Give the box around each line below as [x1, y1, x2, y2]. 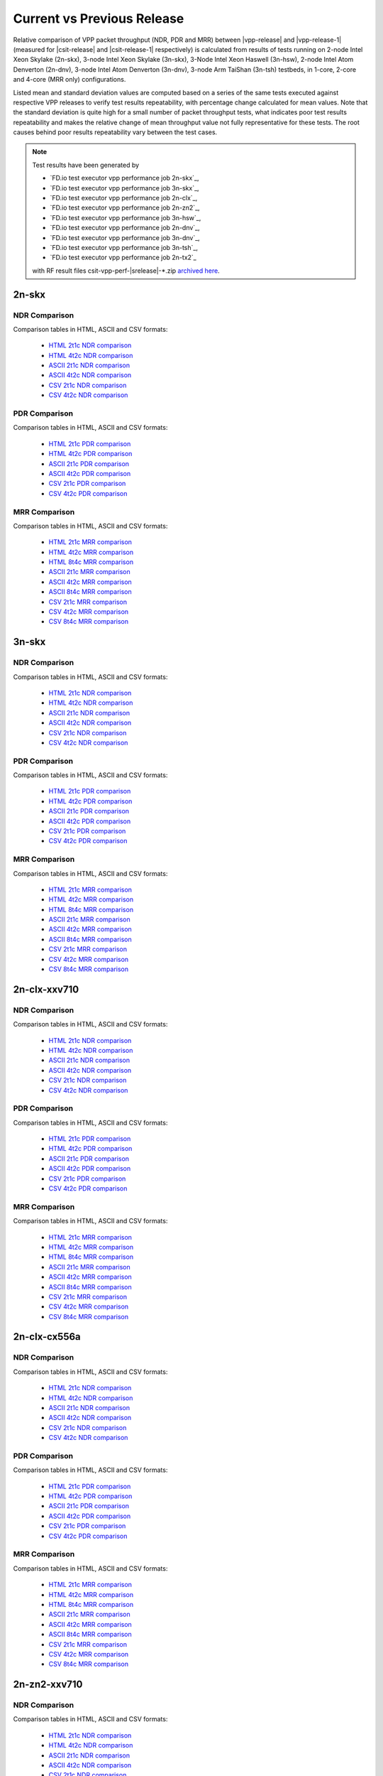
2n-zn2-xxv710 [13, 1679, 83, 1691]
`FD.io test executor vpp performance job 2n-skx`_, [50, 174, 199, 183]
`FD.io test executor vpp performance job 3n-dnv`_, [50, 233, 200, 242]
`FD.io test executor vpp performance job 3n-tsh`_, [50, 243, 199, 251]
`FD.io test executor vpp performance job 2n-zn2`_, [50, 203, 200, 212]
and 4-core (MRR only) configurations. [13, 75, 126, 84]
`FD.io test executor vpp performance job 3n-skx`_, [50, 183, 199, 192]
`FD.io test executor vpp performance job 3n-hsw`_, [50, 213, 201, 222]
